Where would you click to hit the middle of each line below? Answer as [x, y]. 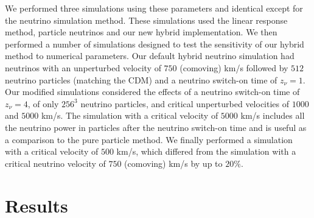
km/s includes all [273, 115]
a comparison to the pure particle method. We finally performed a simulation [149, 139]
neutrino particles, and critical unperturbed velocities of [185, 103]
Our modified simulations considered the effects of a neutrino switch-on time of [152, 92]
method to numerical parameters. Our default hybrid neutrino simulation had [150, 56]
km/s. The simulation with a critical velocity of [130, 115]
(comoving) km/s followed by [234, 67]
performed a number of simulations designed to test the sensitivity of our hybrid [155, 44]
